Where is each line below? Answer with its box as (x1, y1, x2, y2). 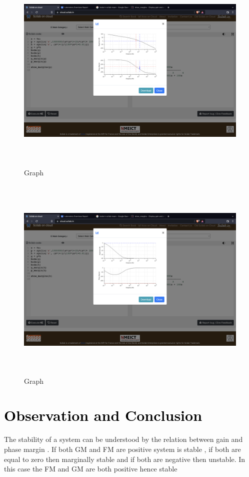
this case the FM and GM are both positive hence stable (4, 463, 177, 474)
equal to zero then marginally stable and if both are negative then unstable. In (4, 453, 245, 464)
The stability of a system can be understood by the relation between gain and (4, 434, 243, 444)
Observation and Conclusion (4, 405, 202, 425)
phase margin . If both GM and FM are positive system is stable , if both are (4, 443, 241, 454)
